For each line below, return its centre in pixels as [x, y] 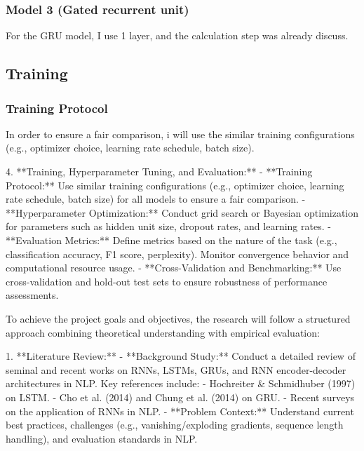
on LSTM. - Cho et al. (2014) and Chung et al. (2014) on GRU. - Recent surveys [180, 397]
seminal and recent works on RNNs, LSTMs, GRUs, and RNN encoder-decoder [176, 369]
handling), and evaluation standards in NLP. [102, 438]
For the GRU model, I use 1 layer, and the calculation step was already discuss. [177, 35]
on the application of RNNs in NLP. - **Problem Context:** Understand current [180, 411]
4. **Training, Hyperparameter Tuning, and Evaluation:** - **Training [159, 171]
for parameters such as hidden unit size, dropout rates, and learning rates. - [168, 226]
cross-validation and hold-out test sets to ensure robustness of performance [167, 281]
